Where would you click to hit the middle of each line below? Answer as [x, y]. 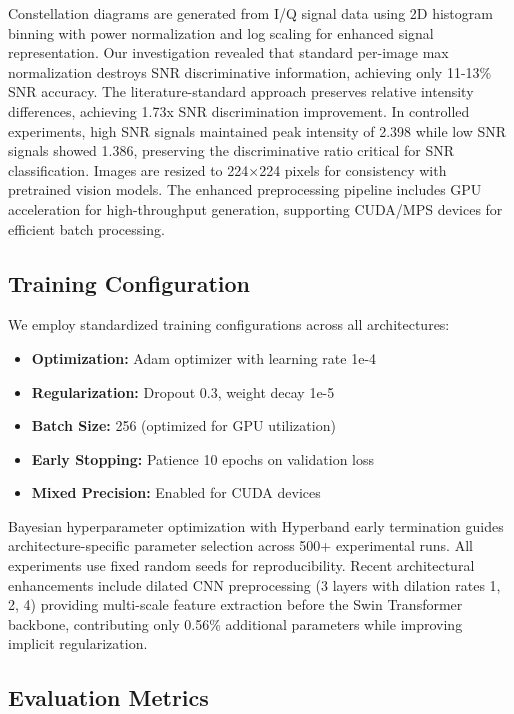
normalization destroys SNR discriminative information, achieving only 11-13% [250, 71]
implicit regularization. [78, 643]
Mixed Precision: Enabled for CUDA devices [176, 492]
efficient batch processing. [86, 228]
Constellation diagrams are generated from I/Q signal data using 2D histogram [250, 13]
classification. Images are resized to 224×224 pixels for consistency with [227, 169]
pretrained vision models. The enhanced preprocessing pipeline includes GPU [245, 189]
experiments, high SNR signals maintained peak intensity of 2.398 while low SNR [257, 130]
